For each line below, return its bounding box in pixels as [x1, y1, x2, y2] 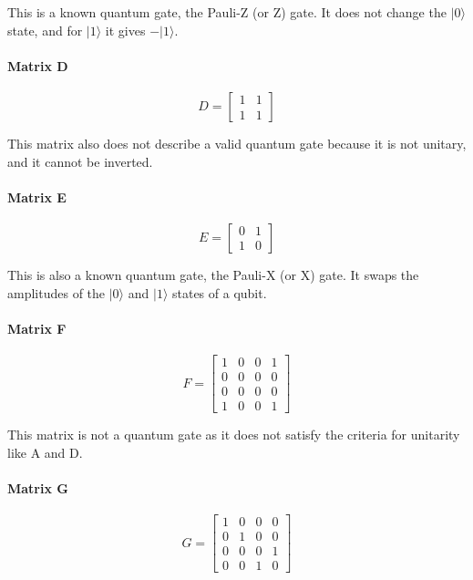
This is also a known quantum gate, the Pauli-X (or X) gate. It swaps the [7, 264, 419, 284]
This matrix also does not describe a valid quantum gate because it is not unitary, [7, 133, 467, 152]
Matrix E [7, 187, 67, 206]
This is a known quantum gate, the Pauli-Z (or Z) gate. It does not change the [7, 3, 447, 21]
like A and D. [7, 442, 83, 461]
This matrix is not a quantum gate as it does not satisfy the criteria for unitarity [7, 425, 460, 444]
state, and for [7, 20, 83, 39]
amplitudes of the [7, 283, 106, 302]
